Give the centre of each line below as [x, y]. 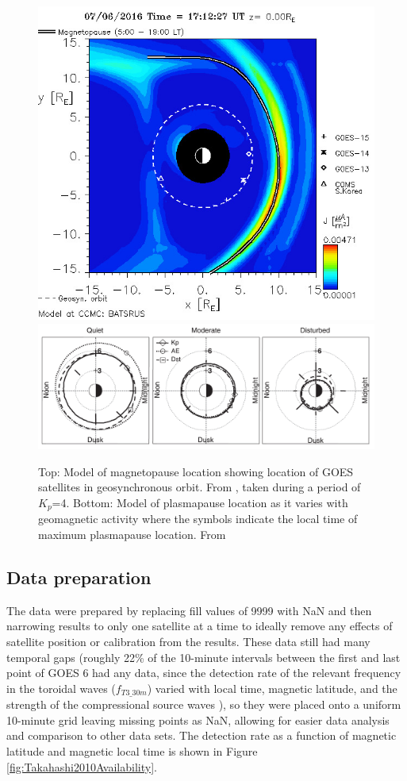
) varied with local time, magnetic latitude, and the [272, 688]
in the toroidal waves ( [61, 688]
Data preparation [79, 577]
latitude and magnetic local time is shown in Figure [132, 751]
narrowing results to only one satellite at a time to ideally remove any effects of [200, 626]
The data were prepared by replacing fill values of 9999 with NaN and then [189, 610]
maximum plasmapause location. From [132, 535]
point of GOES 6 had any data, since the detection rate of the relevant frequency [204, 673]
